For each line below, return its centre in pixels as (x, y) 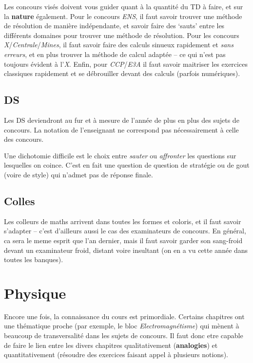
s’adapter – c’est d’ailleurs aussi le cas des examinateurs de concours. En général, (125, 231)
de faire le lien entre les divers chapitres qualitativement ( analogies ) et (111, 345)
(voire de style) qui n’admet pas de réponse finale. (78, 174)
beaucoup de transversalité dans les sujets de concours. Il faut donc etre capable (124, 335)
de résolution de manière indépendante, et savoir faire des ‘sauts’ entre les (114, 26)
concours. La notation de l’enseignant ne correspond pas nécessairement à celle (121, 129)
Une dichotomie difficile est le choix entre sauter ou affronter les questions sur (120, 155)
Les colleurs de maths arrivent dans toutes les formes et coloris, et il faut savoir (123, 221)
